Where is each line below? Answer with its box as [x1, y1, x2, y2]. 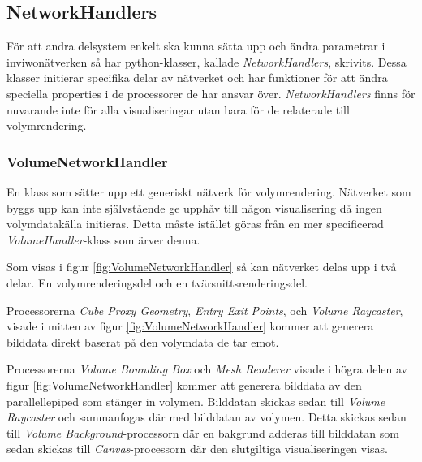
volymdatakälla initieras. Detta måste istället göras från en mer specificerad [6, 215, 384, 232]
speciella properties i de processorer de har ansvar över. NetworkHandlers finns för [6, 84, 416, 101]
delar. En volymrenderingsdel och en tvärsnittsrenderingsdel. [6, 274, 308, 291]
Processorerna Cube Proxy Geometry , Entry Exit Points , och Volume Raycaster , [6, 301, 403, 318]
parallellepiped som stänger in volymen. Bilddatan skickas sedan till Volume [6, 392, 385, 409]
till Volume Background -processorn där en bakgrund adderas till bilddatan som [6, 424, 399, 441]
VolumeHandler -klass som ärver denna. [6, 231, 200, 248]
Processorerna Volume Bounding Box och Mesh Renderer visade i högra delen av [6, 361, 408, 378]
